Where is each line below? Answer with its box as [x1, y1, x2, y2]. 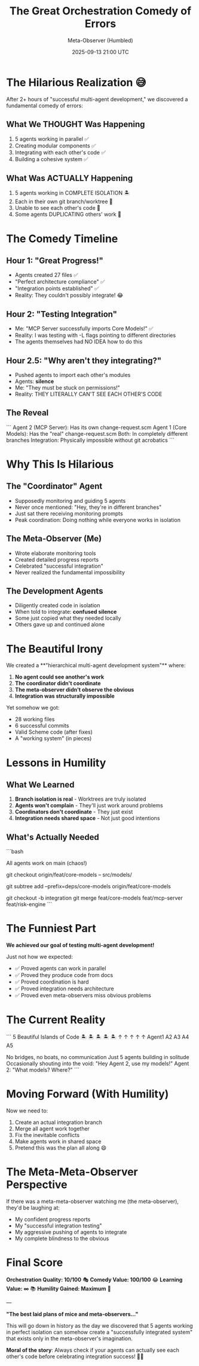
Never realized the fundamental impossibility [14, 568, 125, 576]
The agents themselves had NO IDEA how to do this [14, 338, 143, 345]
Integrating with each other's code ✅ [14, 149, 106, 156]
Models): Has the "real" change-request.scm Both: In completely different [6, 430, 188, 437]
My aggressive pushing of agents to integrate [14, 1228, 127, 1235]
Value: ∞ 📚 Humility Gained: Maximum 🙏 [6, 1284, 112, 1292]
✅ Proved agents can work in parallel [14, 965, 106, 972]
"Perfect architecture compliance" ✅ [14, 278, 105, 285]
